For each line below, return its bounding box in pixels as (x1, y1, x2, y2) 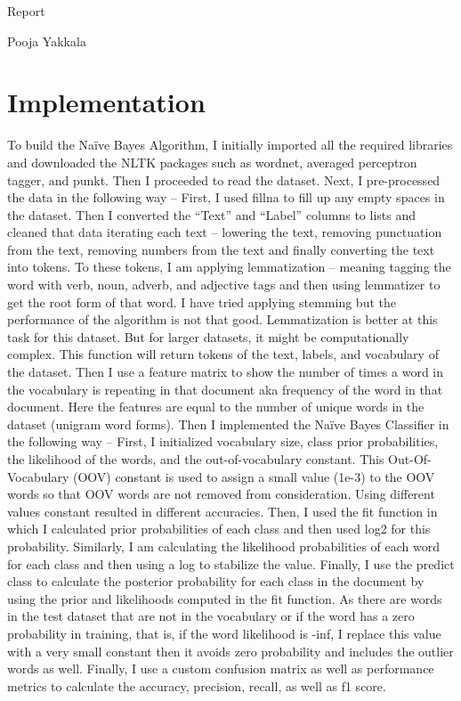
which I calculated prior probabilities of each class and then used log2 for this (7, 519, 431, 538)
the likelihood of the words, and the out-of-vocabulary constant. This (7, 450, 384, 468)
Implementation (7, 84, 206, 120)
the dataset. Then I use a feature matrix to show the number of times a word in (7, 363, 444, 381)
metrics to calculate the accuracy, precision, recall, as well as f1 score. (7, 676, 386, 695)
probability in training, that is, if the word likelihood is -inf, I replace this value (7, 624, 441, 642)
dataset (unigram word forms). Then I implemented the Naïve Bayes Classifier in (7, 414, 449, 433)
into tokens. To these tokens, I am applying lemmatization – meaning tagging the (7, 257, 451, 276)
